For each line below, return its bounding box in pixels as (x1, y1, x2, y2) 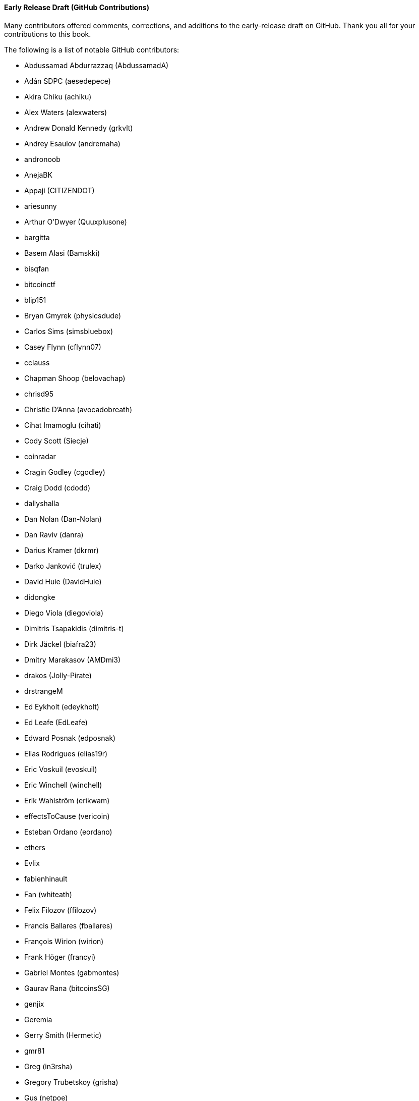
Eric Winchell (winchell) (24, 780, 102, 789)
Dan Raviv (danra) (24, 530, 84, 539)
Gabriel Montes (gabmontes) (24, 968, 119, 977)
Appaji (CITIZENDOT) (24, 186, 95, 195)
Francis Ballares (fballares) (24, 921, 113, 930)
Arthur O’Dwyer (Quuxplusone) (24, 217, 127, 226)
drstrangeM (24, 686, 63, 695)
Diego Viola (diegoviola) (24, 608, 104, 617)
